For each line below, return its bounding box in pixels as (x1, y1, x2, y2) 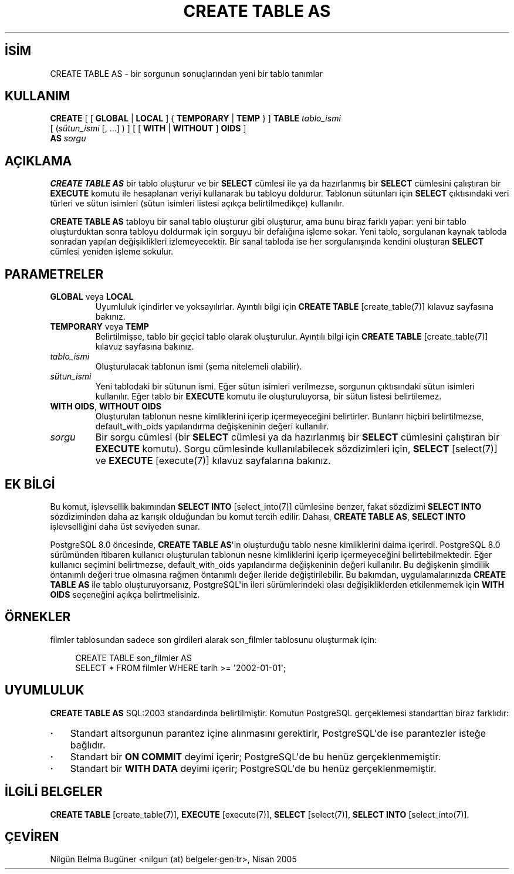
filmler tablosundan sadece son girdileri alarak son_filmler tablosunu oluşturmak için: (50, 634, 377, 645)
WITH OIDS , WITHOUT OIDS (50, 401, 161, 412)
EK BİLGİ (5, 476, 55, 492)
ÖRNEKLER (5, 609, 71, 625)
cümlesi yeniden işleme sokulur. (50, 246, 174, 257)
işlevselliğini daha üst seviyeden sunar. (50, 521, 200, 531)
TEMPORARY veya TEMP (50, 321, 149, 332)
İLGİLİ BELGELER (5, 784, 103, 800)
